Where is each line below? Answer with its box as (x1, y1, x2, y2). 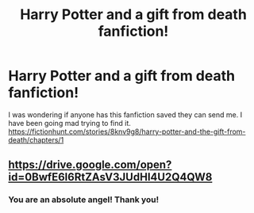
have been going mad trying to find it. (8, 118, 131, 127)
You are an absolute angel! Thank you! (8, 194, 160, 205)
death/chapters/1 (8, 135, 64, 144)
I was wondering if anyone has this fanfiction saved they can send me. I (8, 109, 243, 120)
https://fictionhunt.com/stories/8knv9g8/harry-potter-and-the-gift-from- (8, 127, 246, 136)
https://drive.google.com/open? (8, 158, 172, 172)
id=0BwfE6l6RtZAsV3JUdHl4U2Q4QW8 (8, 170, 213, 184)
